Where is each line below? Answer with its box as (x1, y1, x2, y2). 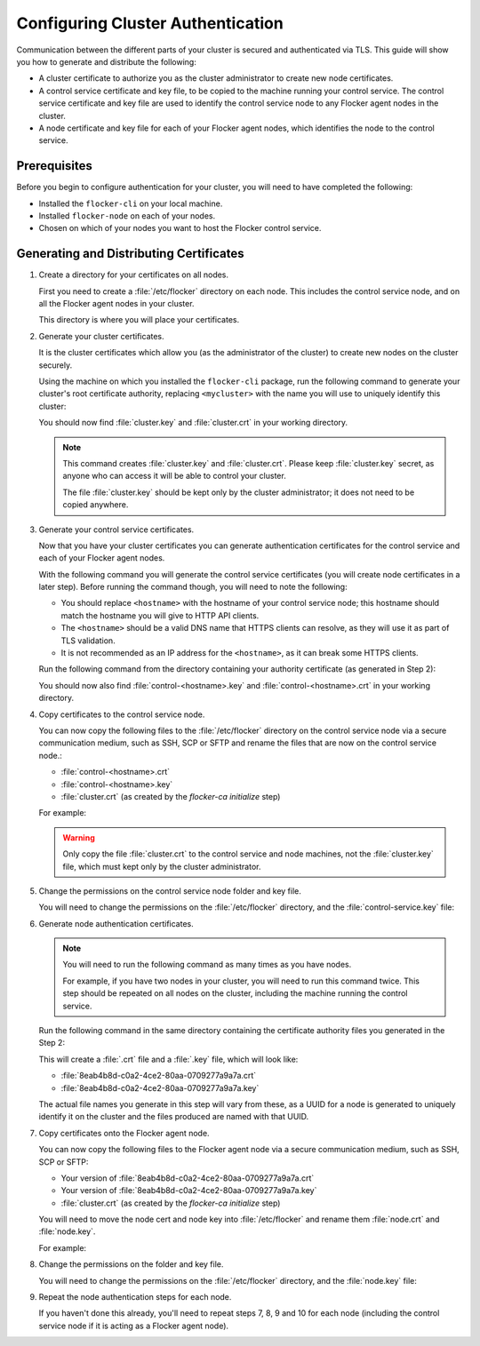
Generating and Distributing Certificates (16, 246, 244, 261)
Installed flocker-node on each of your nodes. (38, 210, 216, 221)
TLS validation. (60, 635, 116, 646)
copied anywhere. (62, 499, 129, 510)
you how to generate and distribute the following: (16, 56, 197, 67)
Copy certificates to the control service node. (38, 709, 205, 720)
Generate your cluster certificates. (38, 331, 164, 341)
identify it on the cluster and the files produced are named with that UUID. (38, 1111, 309, 1122)
